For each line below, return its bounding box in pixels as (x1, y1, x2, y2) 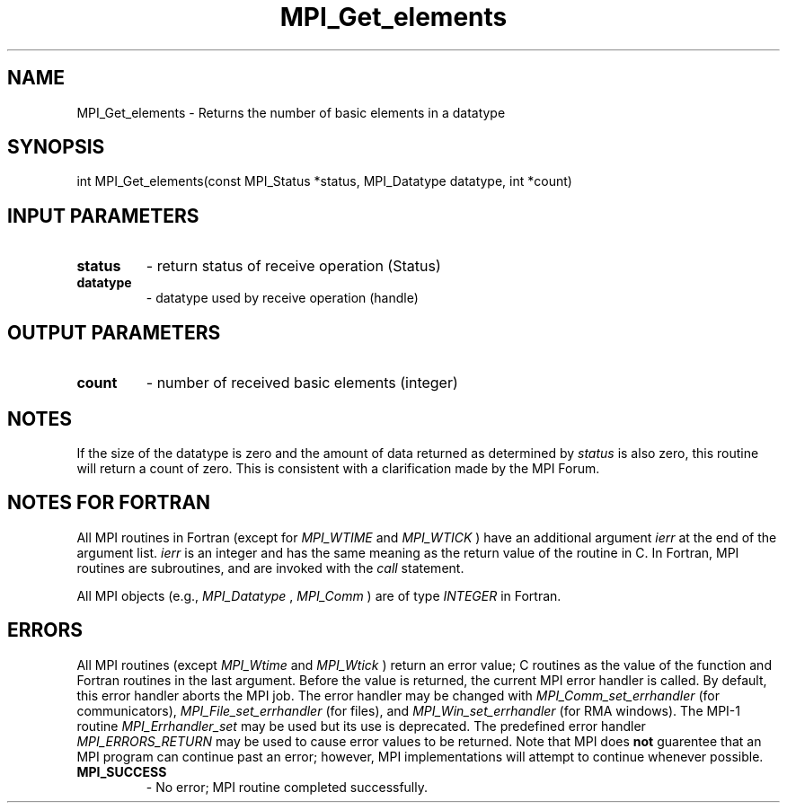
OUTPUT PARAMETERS (7, 321, 221, 344)
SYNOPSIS (7, 136, 105, 159)
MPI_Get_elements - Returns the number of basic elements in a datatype (76, 104, 506, 120)
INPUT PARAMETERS (7, 204, 199, 227)
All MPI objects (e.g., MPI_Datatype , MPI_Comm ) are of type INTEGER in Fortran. (76, 587, 562, 603)
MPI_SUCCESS (76, 763, 167, 779)
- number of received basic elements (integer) (146, 374, 458, 392)
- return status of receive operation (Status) (146, 257, 441, 276)
